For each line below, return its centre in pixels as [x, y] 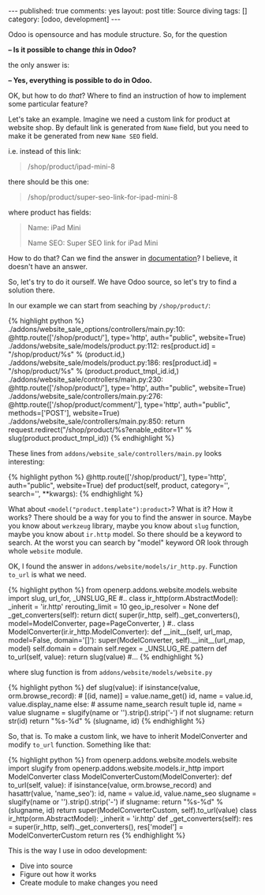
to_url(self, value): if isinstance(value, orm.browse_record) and [110, 785]
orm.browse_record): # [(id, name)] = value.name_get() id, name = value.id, [131, 696]
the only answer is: [39, 65]
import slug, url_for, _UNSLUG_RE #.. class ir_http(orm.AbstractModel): [123, 598]
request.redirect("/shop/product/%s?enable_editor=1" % [100, 430]
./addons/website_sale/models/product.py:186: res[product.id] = [113, 363]
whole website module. [45, 551]
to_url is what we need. [47, 574]
